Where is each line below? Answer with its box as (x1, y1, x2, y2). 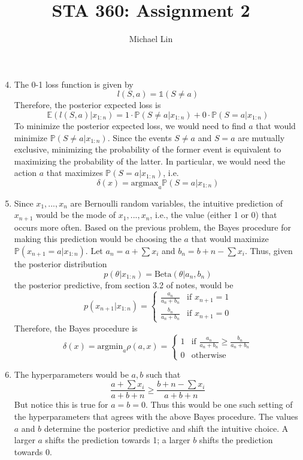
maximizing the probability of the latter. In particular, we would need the (14, 154, 286, 167)
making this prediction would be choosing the (14, 232, 181, 245)
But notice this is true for (14, 398, 108, 411)
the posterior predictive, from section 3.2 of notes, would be (14, 278, 234, 291)
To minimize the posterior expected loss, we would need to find (14, 119, 246, 132)
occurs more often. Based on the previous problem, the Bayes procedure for (14, 220, 291, 233)
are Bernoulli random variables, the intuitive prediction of (70, 196, 283, 209)
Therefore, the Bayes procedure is (14, 321, 138, 334)
